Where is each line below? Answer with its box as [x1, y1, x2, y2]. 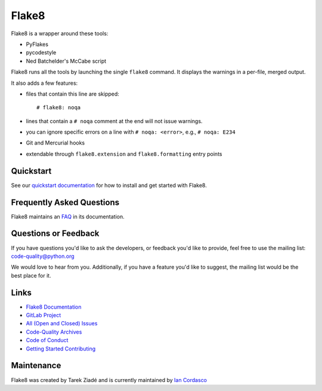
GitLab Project [26, 312, 61, 319]
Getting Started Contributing [26, 345, 95, 352]
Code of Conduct [26, 337, 69, 344]
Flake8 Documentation [26, 303, 82, 310]
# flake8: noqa [36, 104, 81, 111]
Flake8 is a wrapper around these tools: [11, 30, 109, 37]
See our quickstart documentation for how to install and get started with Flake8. [11, 181, 207, 189]
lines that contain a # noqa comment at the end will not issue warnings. [26, 117, 203, 125]
